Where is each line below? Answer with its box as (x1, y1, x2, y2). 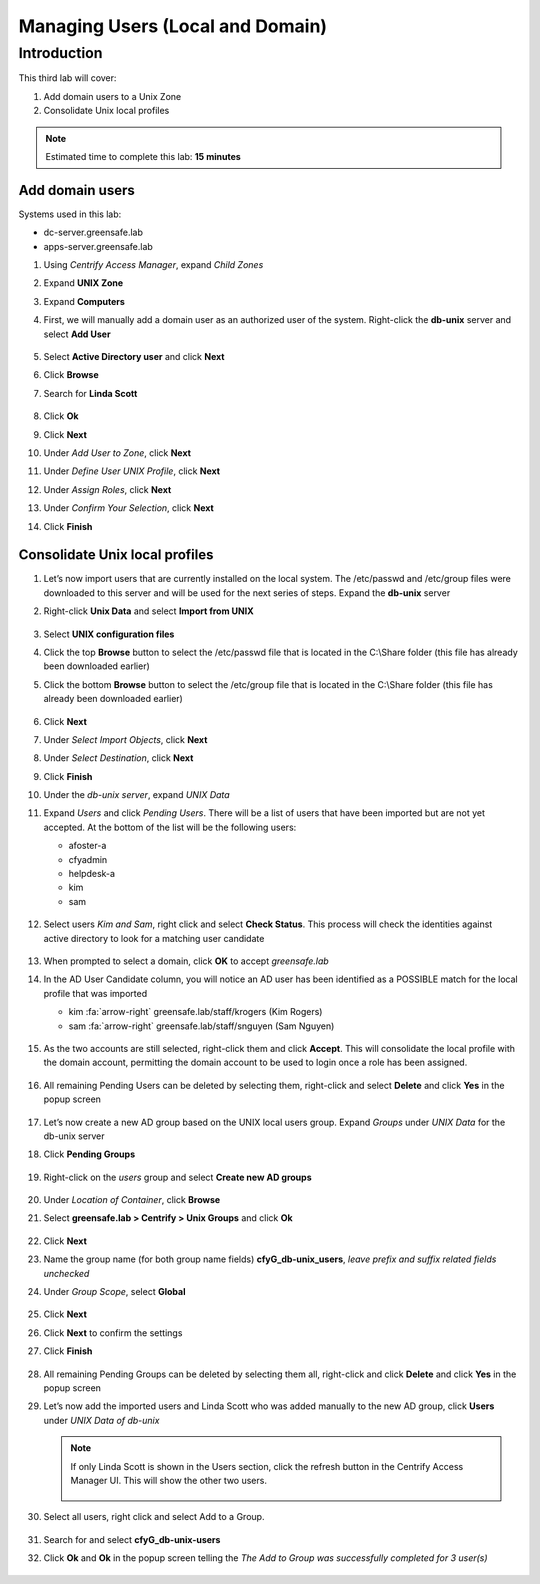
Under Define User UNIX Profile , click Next (43, 465, 220, 477)
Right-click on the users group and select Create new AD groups (43, 1171, 312, 1183)
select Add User (43, 328, 111, 340)
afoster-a (68, 840, 107, 852)
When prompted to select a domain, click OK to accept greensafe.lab (43, 955, 329, 967)
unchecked (43, 1267, 90, 1279)
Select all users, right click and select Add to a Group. (43, 1511, 265, 1523)
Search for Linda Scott (43, 387, 138, 399)
